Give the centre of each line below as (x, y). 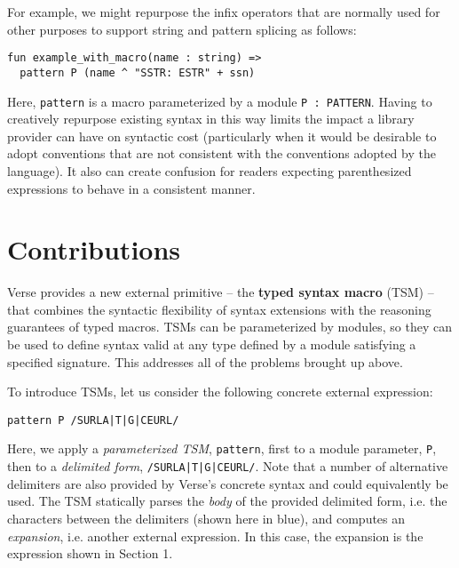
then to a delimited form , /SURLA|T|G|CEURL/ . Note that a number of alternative (228, 466)
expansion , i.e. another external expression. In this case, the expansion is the (215, 536)
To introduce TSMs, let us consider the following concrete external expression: (220, 392)
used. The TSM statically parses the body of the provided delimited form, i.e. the (227, 501)
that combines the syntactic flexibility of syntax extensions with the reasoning (219, 309)
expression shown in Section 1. (90, 553)
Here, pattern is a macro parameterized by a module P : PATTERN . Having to (220, 101)
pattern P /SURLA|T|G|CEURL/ (93, 420)
